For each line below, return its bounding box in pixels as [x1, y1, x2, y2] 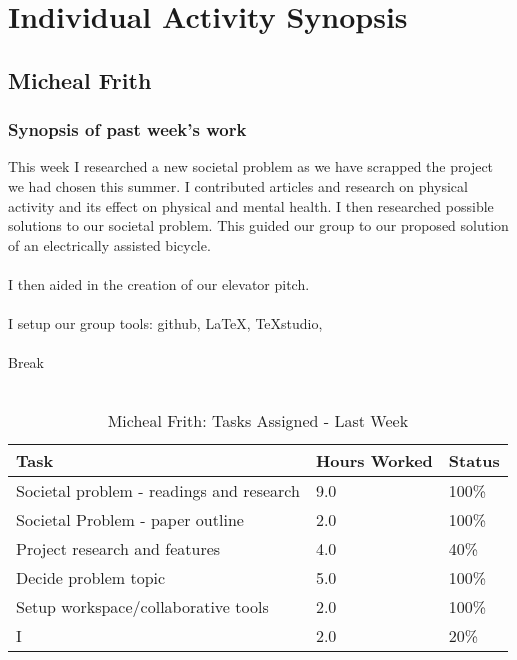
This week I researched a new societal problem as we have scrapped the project [8, 156, 494, 177]
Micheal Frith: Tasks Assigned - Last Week [107, 408, 409, 432]
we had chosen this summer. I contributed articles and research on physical [8, 175, 468, 196]
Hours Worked [315, 448, 433, 472]
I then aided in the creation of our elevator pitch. [8, 273, 310, 294]
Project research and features [16, 536, 221, 560]
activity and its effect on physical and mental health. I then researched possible [8, 195, 494, 216]
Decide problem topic [16, 565, 166, 589]
